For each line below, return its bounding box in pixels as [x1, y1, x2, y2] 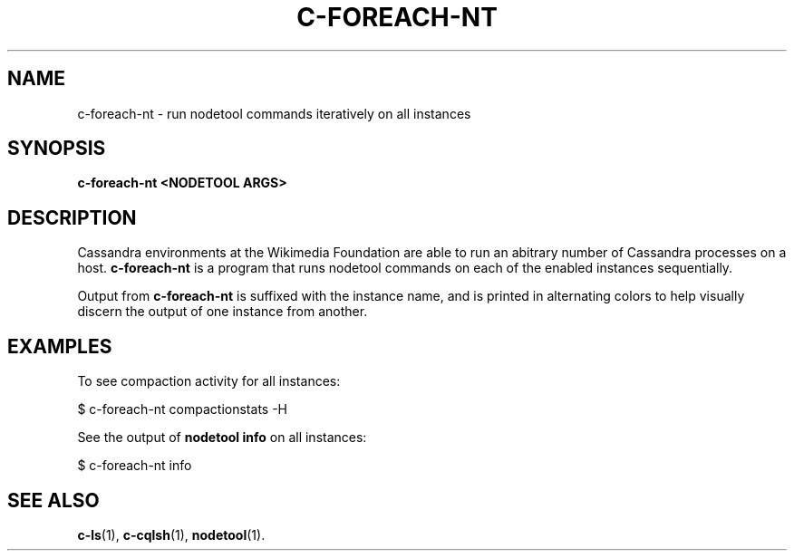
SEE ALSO [7, 488, 100, 512]
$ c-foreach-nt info [77, 457, 192, 474]
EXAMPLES [7, 334, 112, 358]
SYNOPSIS [7, 137, 106, 160]
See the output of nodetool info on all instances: [77, 429, 367, 446]
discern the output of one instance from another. [77, 303, 368, 320]
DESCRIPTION [7, 206, 137, 229]
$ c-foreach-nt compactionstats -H [77, 401, 287, 418]
